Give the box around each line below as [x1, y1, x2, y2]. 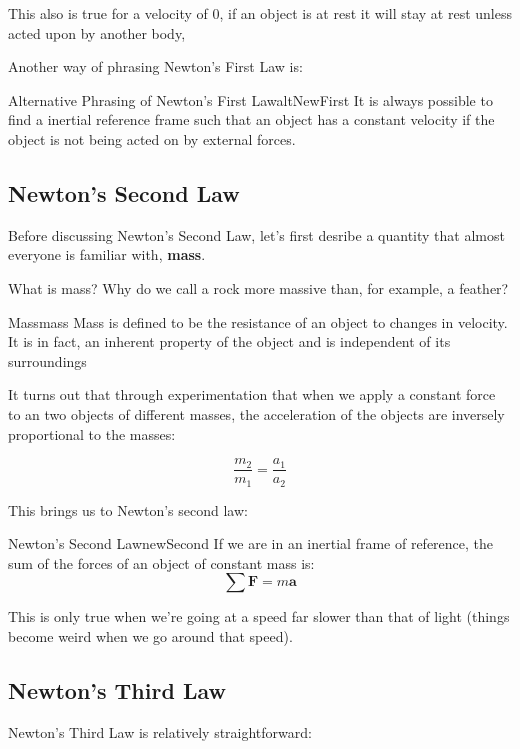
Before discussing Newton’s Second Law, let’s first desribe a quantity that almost [8, 224, 505, 245]
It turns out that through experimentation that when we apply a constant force [8, 384, 496, 405]
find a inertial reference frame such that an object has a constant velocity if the [8, 109, 495, 130]
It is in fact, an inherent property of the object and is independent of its [8, 331, 451, 352]
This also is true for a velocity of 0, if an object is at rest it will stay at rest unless [8, 3, 513, 23]
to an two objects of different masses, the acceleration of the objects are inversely [8, 403, 505, 424]
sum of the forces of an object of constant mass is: [8, 552, 315, 573]
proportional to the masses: [8, 423, 176, 444]
